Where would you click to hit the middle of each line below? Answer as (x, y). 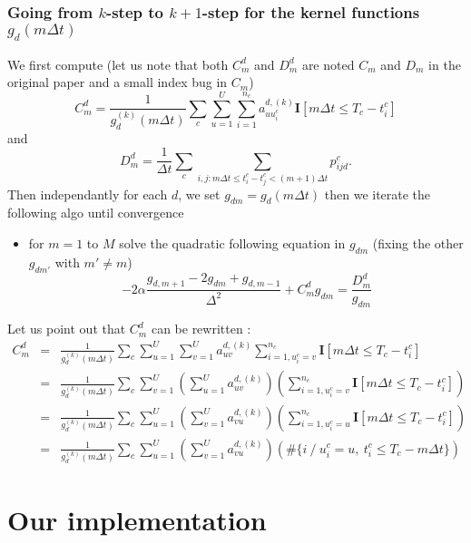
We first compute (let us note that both (118, 64)
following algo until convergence (96, 213)
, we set (199, 194)
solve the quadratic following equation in (232, 242)
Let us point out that (67, 329)
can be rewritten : (201, 329)
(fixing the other (418, 242)
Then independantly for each (88, 194)
